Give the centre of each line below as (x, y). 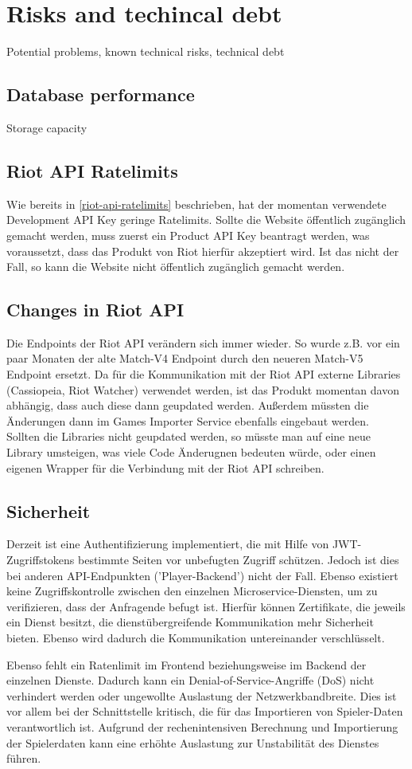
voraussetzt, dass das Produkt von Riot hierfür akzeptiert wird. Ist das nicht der (203, 251)
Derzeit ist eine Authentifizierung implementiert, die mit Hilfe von (168, 544)
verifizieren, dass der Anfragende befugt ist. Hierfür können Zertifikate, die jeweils (206, 606)
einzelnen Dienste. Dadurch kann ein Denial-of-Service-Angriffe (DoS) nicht (190, 680)
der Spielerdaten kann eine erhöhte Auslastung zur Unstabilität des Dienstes (193, 742)
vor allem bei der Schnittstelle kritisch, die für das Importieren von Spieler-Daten (205, 711)
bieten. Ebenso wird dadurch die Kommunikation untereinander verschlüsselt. (196, 638)
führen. (24, 758)
